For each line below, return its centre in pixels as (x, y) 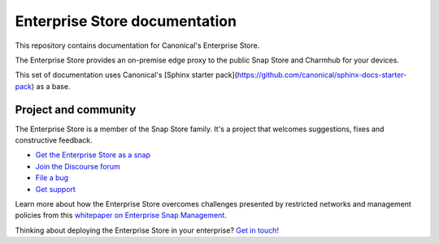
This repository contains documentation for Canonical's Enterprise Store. (137, 45)
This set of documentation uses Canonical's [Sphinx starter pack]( (126, 75)
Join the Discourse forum (78, 166)
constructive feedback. (54, 140)
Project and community (76, 109)
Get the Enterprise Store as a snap (93, 155)
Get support (56, 189)
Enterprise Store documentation (126, 21)
